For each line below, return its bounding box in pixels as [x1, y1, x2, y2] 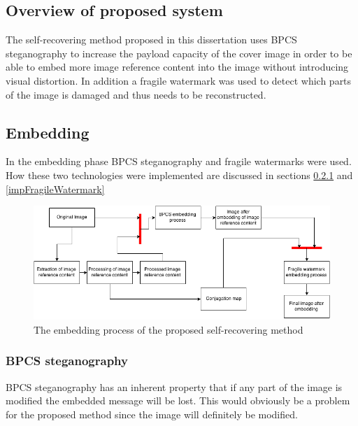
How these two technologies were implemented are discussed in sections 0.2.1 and [6, 167, 353, 182]
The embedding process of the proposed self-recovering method [34, 322, 303, 336]
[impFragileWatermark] [6, 181, 105, 196]
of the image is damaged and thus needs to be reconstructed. [6, 87, 266, 101]
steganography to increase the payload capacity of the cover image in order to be [6, 45, 352, 60]
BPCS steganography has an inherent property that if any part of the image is [6, 379, 343, 394]
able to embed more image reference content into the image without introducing [6, 59, 349, 74]
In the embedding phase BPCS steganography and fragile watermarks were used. [6, 154, 352, 169]
